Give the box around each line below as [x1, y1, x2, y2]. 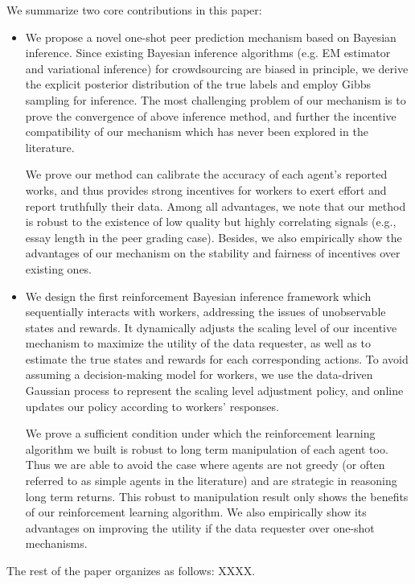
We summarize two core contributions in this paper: [6, 2, 262, 18]
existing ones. [25, 260, 92, 277]
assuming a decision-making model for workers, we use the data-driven [25, 366, 373, 383]
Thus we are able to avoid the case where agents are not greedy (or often [25, 456, 385, 473]
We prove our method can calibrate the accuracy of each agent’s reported [25, 166, 388, 183]
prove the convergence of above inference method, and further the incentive [25, 107, 397, 124]
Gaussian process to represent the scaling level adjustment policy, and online [25, 382, 404, 399]
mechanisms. [25, 535, 88, 552]
